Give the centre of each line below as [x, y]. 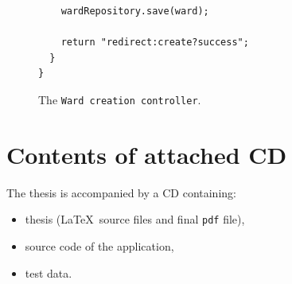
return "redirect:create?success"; [155, 43]
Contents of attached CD [147, 154]
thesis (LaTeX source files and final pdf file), [135, 219]
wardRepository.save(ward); [135, 11]
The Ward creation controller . [120, 99]
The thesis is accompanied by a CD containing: [121, 192]
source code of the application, [99, 246]
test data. [49, 272]
